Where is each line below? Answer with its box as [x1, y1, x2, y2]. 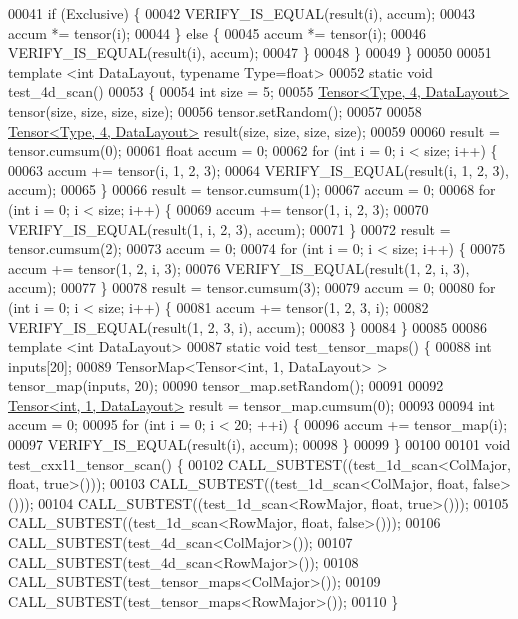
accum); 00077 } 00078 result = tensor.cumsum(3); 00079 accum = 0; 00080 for [8, 277, 496, 298]
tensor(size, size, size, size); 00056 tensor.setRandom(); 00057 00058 [8, 100, 422, 121]
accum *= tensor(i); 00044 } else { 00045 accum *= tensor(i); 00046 [8, 22, 426, 43]
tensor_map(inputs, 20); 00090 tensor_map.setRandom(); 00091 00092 [8, 375, 444, 396]
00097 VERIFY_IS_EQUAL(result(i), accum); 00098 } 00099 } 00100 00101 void [8, 434, 511, 455]
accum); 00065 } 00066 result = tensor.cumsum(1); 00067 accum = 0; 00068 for [8, 179, 496, 200]
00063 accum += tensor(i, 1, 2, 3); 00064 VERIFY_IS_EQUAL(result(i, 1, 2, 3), [8, 159, 509, 180]
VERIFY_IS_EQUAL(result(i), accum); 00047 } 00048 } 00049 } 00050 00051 [8, 42, 492, 63]
